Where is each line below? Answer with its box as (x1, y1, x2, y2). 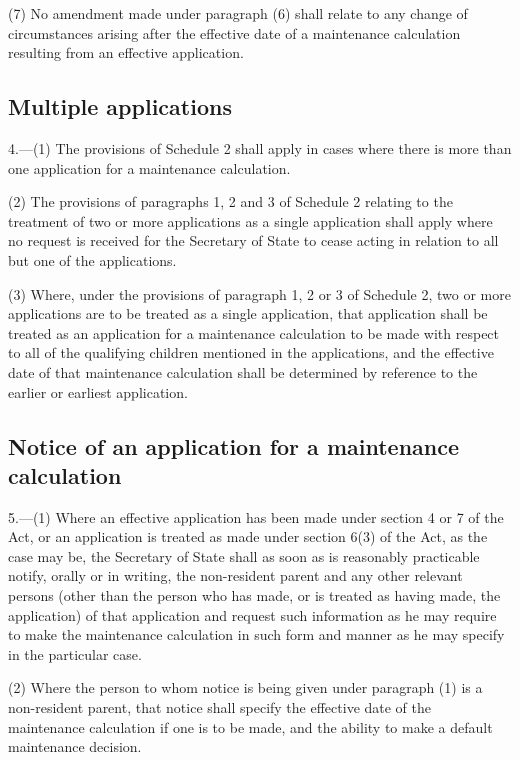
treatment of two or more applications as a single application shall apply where (8, 210, 493, 231)
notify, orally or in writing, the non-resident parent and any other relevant (8, 565, 463, 586)
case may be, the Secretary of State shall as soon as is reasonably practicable (8, 545, 480, 566)
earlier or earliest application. (8, 381, 188, 402)
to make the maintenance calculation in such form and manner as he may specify (8, 624, 505, 645)
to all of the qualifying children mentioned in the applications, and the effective (8, 342, 494, 363)
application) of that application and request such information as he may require (8, 604, 497, 625)
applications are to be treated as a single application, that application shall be (8, 303, 488, 324)
